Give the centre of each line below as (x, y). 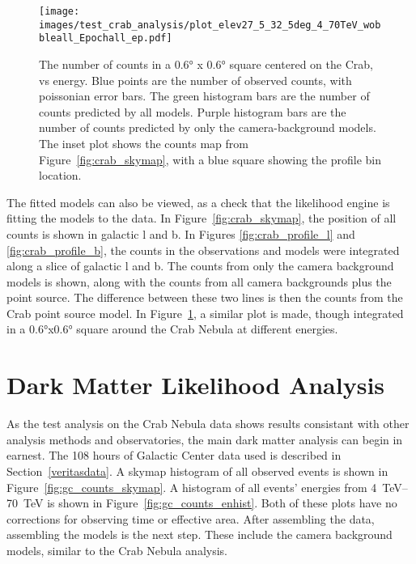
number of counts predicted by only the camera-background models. (208, 127)
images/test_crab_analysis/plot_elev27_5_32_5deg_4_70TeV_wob (210, 25)
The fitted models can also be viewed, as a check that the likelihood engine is (198, 202)
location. (60, 175)
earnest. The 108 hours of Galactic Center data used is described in (174, 455)
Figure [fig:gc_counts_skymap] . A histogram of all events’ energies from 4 (192, 487)
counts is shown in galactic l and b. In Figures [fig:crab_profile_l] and (181, 233)
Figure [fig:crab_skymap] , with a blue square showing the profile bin (210, 159)
